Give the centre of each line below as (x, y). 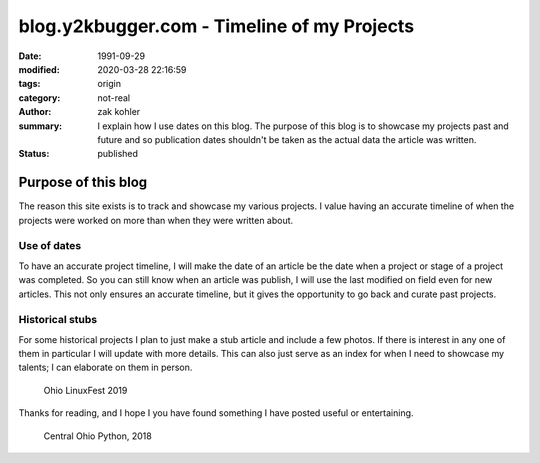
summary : (40, 126)
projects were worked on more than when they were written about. (156, 220)
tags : (29, 84)
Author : (35, 112)
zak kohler (119, 112)
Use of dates (50, 246)
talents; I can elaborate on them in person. (105, 367)
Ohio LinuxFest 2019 (85, 390)
